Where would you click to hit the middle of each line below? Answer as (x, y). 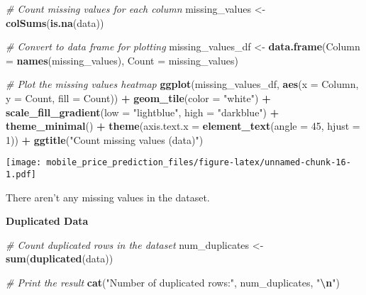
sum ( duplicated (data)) (60, 258)
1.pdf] (21, 174)
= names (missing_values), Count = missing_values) (122, 60)
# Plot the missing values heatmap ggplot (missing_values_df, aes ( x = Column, (182, 84)
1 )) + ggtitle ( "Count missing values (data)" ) (105, 139)
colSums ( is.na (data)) (55, 22)
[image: (24, 163)
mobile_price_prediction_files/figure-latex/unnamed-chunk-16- (199, 163)
